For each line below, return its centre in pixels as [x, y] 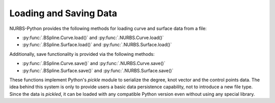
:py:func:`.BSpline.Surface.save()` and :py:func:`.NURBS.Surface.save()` [98, 71]
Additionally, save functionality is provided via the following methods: [82, 54]
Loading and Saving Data [63, 13]
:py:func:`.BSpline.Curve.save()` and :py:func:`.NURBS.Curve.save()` [94, 63]
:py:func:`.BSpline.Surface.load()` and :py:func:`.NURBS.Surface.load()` [97, 45]
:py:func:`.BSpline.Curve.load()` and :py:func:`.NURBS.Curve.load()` [93, 38]
